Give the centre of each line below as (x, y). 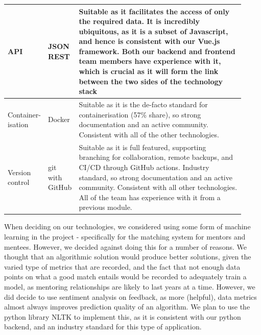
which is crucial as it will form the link (149, 71)
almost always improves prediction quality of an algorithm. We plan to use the (127, 307)
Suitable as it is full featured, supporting (143, 147)
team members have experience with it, (150, 61)
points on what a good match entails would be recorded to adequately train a (125, 277)
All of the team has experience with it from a (150, 197)
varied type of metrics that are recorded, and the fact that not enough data (122, 266)
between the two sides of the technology (151, 81)
